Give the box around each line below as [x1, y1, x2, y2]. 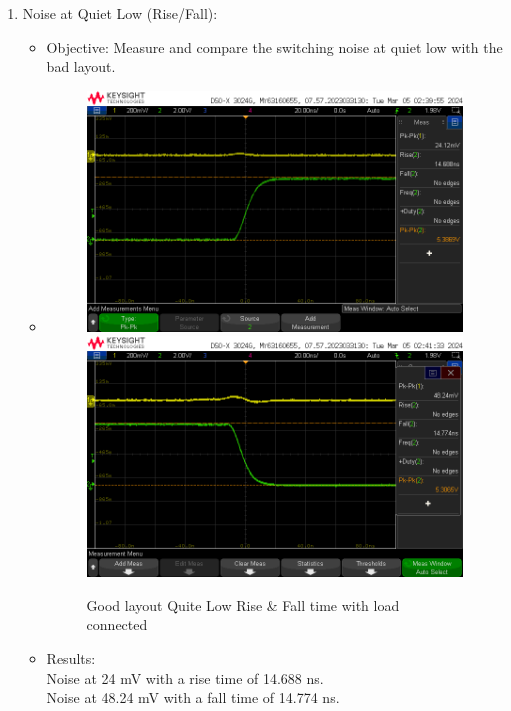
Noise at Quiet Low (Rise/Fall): [22, 3, 218, 23]
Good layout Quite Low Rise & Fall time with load [86, 594, 400, 615]
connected [86, 614, 148, 635]
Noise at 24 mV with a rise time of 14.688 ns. [46, 667, 324, 688]
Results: [46, 647, 96, 668]
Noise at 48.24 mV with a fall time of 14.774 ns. [46, 687, 340, 708]
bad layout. [46, 56, 116, 77]
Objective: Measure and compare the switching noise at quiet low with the [46, 36, 503, 57]
